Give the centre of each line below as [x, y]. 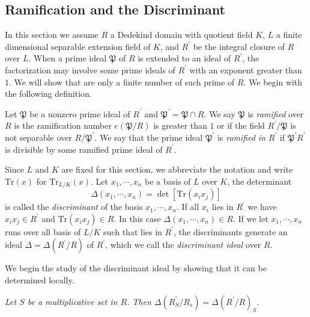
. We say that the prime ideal [149, 137]
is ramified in [241, 137]
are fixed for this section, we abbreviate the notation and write [177, 169]
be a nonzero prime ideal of [80, 113]
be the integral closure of [239, 46]
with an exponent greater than [246, 69]
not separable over [38, 137]
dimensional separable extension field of [78, 46]
